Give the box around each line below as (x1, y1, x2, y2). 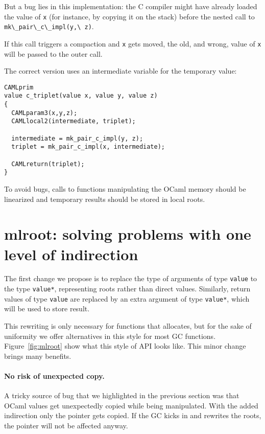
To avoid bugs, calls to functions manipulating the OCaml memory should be (4, 183, 246, 194)
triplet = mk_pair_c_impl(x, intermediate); (11, 143, 165, 151)
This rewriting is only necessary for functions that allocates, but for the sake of (4, 321, 252, 331)
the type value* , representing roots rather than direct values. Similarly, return (4, 283, 251, 294)
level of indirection (4, 243, 138, 264)
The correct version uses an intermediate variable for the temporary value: (4, 65, 237, 76)
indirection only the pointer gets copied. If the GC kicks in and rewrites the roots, (4, 410, 261, 421)
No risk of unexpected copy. (4, 371, 105, 381)
